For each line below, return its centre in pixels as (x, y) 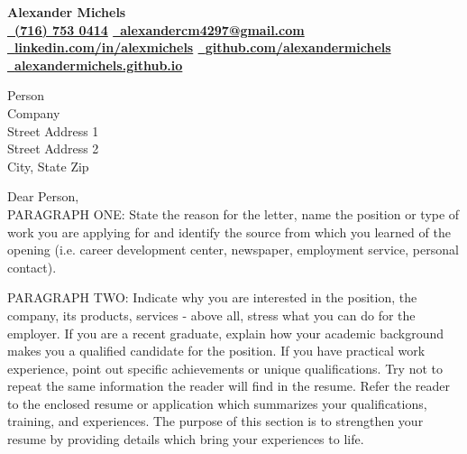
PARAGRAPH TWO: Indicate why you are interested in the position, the (212, 297)
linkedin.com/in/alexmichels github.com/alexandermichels (203, 47)
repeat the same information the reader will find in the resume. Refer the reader (229, 386)
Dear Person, (43, 196)
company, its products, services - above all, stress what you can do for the (211, 315)
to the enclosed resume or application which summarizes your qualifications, (217, 403)
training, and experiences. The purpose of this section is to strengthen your (215, 421)
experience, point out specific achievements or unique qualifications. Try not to (225, 368)
